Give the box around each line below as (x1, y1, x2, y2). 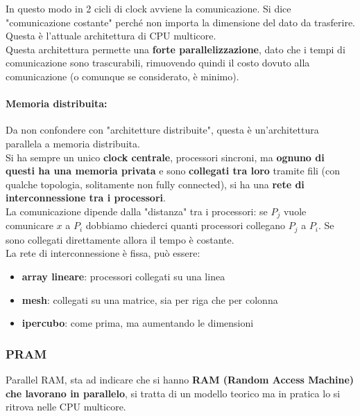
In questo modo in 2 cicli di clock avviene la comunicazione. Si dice (6, 1, 291, 15)
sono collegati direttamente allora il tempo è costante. (6, 232, 234, 246)
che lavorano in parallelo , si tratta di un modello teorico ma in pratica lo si (6, 386, 341, 400)
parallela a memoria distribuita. (6, 136, 140, 150)
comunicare (6, 218, 53, 233)
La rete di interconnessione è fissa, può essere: (6, 246, 200, 260)
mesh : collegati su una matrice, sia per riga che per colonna (22, 292, 278, 307)
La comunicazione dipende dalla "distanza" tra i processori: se (6, 204, 268, 218)
